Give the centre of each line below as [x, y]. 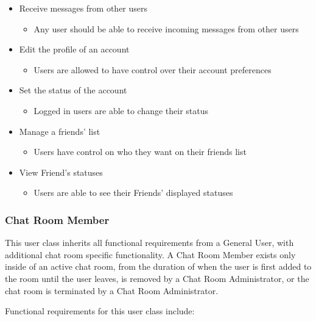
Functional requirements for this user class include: [100, 311]
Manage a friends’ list [60, 131]
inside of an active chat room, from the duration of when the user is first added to [158, 266]
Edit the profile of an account [74, 49]
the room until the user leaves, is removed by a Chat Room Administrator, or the [157, 278]
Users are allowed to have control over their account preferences [153, 69]
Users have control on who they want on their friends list [140, 152]
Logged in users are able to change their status [121, 110]
